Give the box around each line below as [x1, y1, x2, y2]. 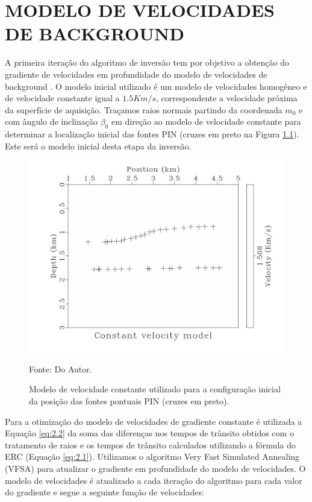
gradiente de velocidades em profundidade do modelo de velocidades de [5, 67, 267, 80]
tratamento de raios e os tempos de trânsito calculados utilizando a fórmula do [5, 438, 296, 451]
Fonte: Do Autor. [29, 362, 92, 375]
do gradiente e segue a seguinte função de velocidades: [5, 486, 204, 498]
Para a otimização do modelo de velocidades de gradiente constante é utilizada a [5, 415, 302, 427]
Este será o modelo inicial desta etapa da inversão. [5, 139, 192, 152]
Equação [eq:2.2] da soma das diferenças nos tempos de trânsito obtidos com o [5, 427, 294, 439]
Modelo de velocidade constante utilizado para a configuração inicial [29, 383, 281, 395]
